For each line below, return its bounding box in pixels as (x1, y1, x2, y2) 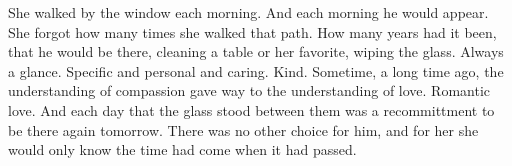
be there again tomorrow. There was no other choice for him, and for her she (8, 119, 479, 140)
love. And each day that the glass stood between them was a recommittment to (8, 99, 495, 120)
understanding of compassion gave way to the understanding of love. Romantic (8, 80, 491, 101)
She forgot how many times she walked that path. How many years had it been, (8, 21, 497, 42)
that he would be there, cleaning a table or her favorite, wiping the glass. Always (8, 41, 504, 62)
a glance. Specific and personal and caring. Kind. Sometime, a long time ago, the (8, 60, 504, 81)
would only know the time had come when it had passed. (8, 139, 357, 160)
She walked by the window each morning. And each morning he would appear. (8, 2, 489, 22)
